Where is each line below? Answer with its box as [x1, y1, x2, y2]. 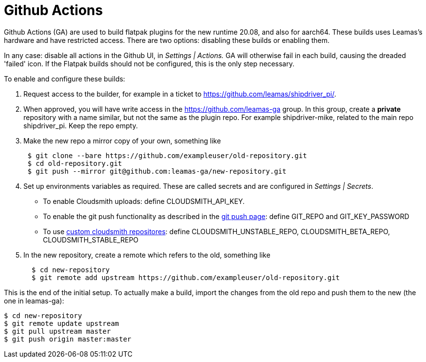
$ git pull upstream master [4, 327, 111, 335]
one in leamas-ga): [4, 296, 64, 305]
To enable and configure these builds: [4, 74, 125, 83]
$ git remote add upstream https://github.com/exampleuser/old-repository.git [31, 273, 340, 282]
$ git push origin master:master [4, 335, 132, 343]
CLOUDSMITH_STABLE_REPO [43, 235, 139, 244]
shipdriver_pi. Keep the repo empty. [23, 121, 138, 130]
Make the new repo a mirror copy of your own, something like [23, 136, 221, 145]
